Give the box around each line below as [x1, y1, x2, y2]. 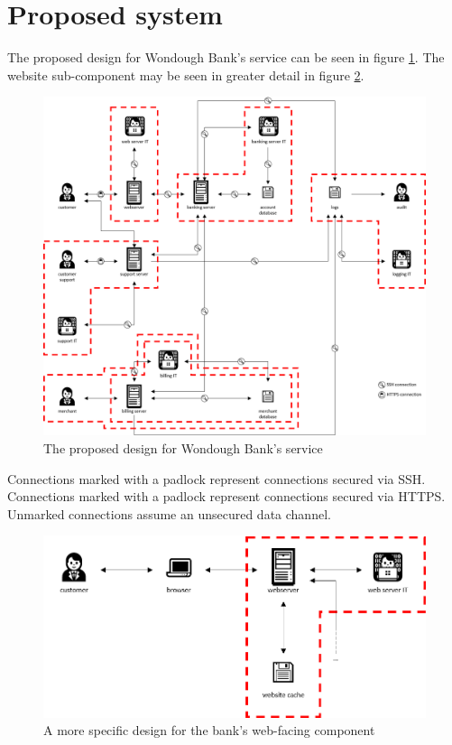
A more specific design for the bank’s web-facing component [43, 721, 375, 740]
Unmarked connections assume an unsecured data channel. [7, 504, 331, 523]
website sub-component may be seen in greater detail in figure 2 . [7, 65, 364, 84]
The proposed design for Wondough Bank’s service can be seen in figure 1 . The [7, 48, 445, 67]
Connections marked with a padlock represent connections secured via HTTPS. [7, 487, 446, 506]
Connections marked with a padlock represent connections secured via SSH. [7, 469, 426, 488]
